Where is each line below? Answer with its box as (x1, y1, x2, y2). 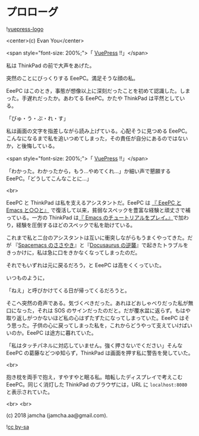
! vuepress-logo (6, 25, 44, 33)
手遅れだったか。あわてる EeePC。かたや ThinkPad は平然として (21, 95, 180, 102)
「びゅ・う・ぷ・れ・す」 (6, 114, 69, 122)
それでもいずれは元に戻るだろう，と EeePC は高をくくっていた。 (6, 261, 165, 268)
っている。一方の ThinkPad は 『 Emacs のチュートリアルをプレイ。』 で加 (6, 214, 184, 221)
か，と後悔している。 (6, 142, 58, 149)
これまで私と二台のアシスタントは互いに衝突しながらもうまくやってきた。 (6, 234, 188, 241)
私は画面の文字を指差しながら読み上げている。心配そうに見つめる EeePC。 (6, 127, 191, 134)
